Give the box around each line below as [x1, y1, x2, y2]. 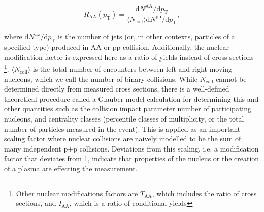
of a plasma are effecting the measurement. [4, 163, 138, 174]
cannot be [216, 73, 247, 84]
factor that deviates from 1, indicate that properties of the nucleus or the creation [4, 153, 259, 164]
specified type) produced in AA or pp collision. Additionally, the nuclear [4, 42, 229, 52]
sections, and [16, 198, 56, 208]
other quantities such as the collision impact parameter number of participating [4, 103, 252, 114]
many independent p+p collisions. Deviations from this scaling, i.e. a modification [4, 143, 259, 154]
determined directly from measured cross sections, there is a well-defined [4, 83, 229, 94]
